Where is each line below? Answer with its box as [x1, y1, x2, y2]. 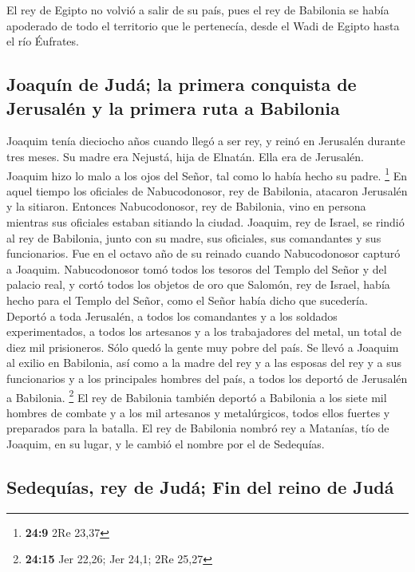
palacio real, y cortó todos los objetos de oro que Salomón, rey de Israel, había [6, 276, 390, 293]
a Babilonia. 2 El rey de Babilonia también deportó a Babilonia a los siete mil [6, 386, 387, 405]
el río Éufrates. [6, 33, 79, 49]
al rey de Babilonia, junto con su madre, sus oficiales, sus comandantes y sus [6, 229, 381, 246]
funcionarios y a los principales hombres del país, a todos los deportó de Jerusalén [6, 369, 408, 386]
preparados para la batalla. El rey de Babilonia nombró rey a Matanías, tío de [6, 420, 389, 436]
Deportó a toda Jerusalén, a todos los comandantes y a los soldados [6, 307, 338, 324]
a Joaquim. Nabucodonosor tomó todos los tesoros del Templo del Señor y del [6, 260, 387, 277]
